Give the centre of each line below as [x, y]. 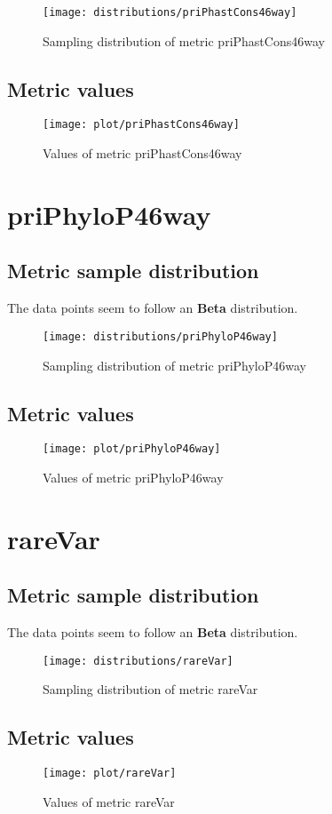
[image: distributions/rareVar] [138, 661]
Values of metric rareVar [109, 801]
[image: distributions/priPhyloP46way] [160, 336]
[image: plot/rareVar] [110, 774]
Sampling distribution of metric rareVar [150, 689]
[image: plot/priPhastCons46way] [141, 125]
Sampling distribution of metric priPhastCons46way [184, 40]
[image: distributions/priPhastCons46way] [170, 12]
